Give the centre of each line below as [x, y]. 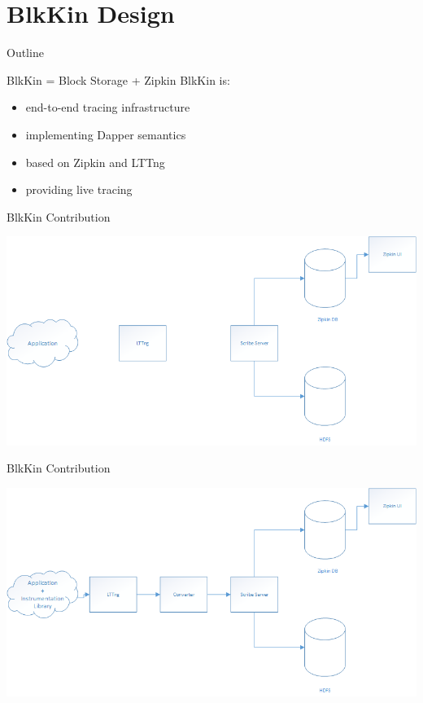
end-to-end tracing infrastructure [108, 107]
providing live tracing [79, 189]
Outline [25, 53]
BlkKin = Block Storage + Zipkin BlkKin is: [118, 79]
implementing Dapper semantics [106, 134]
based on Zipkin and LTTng [95, 162]
